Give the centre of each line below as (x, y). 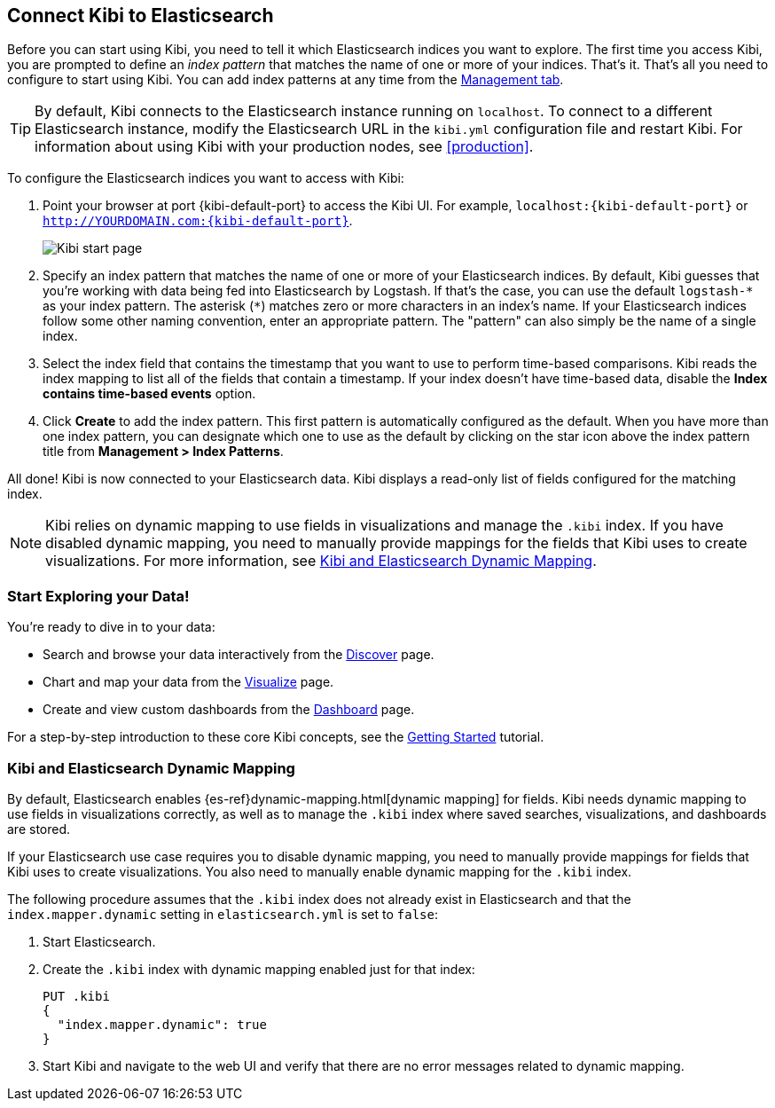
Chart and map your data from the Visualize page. (188, 682)
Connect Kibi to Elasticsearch (141, 16)
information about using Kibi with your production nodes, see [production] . (284, 147)
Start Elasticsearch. (99, 941)
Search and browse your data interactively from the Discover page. (239, 655)
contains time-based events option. (149, 394)
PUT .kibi (76, 996)
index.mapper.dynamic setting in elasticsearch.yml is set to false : (223, 914)
